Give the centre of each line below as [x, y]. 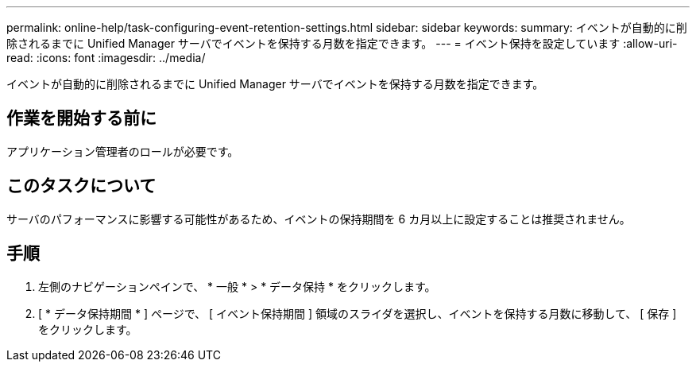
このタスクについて [81, 186]
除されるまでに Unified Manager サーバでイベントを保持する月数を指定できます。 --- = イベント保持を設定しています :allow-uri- [342, 43]
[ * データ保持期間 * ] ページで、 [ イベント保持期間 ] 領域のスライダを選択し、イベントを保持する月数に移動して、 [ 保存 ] [358, 313]
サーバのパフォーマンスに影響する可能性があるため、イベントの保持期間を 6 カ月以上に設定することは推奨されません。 [319, 219]
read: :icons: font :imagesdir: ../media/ [106, 58]
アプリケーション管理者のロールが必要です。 [123, 151]
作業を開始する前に [81, 118]
